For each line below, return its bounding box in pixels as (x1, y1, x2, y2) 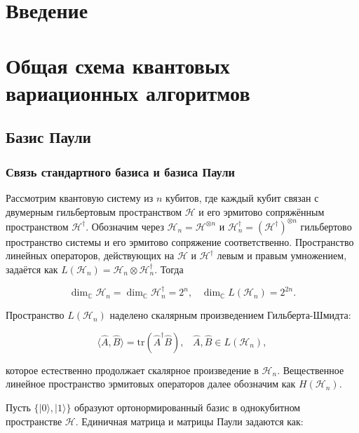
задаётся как (6, 261, 58, 276)
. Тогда (154, 261, 184, 276)
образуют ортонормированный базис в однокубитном (74, 399, 301, 414)
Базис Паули (6, 126, 91, 148)
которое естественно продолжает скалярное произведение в (6, 362, 259, 377)
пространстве (6, 413, 62, 428)
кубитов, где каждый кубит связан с (165, 190, 319, 205)
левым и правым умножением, (217, 248, 347, 263)
